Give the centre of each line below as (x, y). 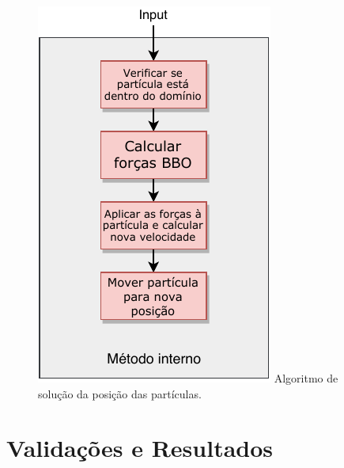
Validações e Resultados (140, 448)
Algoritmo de (306, 378)
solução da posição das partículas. (120, 393)
